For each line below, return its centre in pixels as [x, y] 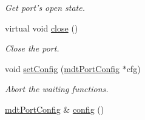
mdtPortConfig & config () [55, 109]
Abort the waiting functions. [57, 89]
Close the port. [32, 48]
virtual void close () [42, 28]
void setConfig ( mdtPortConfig [62, 68]
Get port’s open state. [45, 7]
